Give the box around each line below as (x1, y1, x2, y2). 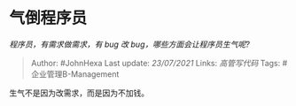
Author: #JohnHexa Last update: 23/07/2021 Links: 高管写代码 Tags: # (30, 57, 288, 68)
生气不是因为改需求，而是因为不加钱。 (9, 87, 149, 98)
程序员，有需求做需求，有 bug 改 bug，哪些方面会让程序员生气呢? (9, 39, 250, 49)
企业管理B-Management (30, 68, 120, 79)
